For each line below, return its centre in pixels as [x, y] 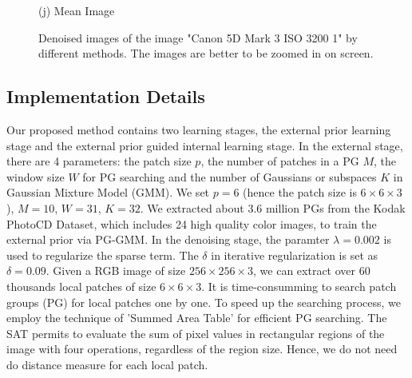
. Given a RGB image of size [116, 271]
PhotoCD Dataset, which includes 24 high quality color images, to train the [192, 223]
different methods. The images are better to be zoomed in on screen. [206, 53]
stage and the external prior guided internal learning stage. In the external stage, [205, 145]
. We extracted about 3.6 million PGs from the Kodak [273, 207]
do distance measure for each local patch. [107, 364]
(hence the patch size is [300, 192]
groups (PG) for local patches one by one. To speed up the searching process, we [204, 302]
